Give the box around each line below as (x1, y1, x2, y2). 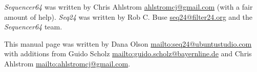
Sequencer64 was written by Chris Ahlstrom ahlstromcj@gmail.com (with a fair (4, 2, 253, 12)
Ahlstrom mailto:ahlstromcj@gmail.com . (4, 58, 131, 68)
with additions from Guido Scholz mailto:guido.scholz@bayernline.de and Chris (4, 48, 252, 59)
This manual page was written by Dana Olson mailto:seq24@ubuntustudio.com (4, 38, 252, 49)
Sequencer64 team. (4, 21, 62, 32)
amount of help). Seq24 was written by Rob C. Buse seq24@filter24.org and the (4, 11, 253, 22)
